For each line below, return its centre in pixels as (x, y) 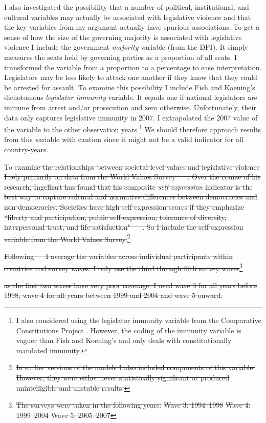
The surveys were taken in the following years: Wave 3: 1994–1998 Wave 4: (133, 405)
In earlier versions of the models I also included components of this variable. (136, 367)
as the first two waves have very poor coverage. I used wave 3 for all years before (131, 285)
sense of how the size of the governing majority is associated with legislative (123, 37)
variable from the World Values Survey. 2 (67, 238)
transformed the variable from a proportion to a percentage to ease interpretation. (133, 67)
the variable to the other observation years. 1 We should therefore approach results (133, 128)
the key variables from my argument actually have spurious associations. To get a (132, 27)
